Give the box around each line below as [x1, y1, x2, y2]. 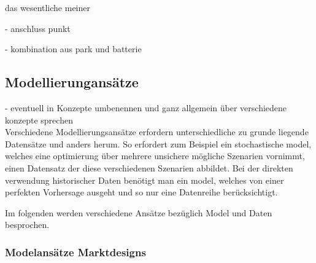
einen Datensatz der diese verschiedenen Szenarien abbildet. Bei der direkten [5, 161, 293, 174]
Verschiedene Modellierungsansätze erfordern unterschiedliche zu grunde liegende [5, 125, 309, 138]
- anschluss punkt [5, 22, 71, 34]
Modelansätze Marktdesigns [5, 244, 146, 259]
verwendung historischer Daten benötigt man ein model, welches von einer [5, 173, 284, 186]
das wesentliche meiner [5, 1, 90, 14]
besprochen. [5, 218, 50, 231]
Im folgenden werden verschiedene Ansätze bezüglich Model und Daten [5, 206, 272, 219]
